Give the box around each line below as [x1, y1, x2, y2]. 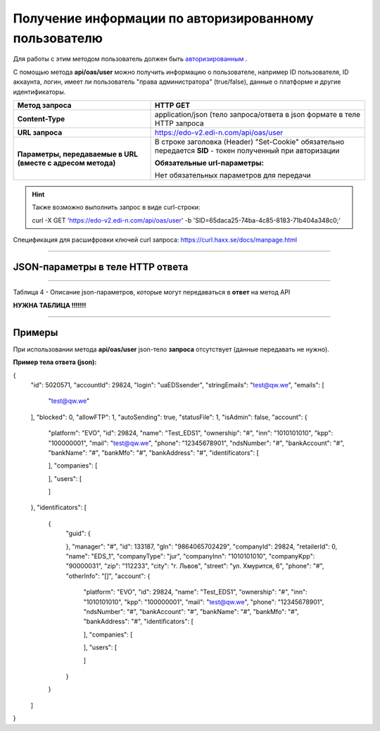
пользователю [13, 30, 103, 46]
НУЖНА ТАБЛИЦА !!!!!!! [13, 301, 87, 309]
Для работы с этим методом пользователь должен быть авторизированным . [13, 55, 248, 63]
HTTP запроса [155, 118, 204, 128]
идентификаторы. [13, 87, 66, 96]
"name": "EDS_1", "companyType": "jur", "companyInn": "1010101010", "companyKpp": [65, 552, 315, 561]
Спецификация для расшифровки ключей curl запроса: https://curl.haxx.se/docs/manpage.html [13, 236, 298, 244]
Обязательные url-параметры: [155, 158, 264, 168]
